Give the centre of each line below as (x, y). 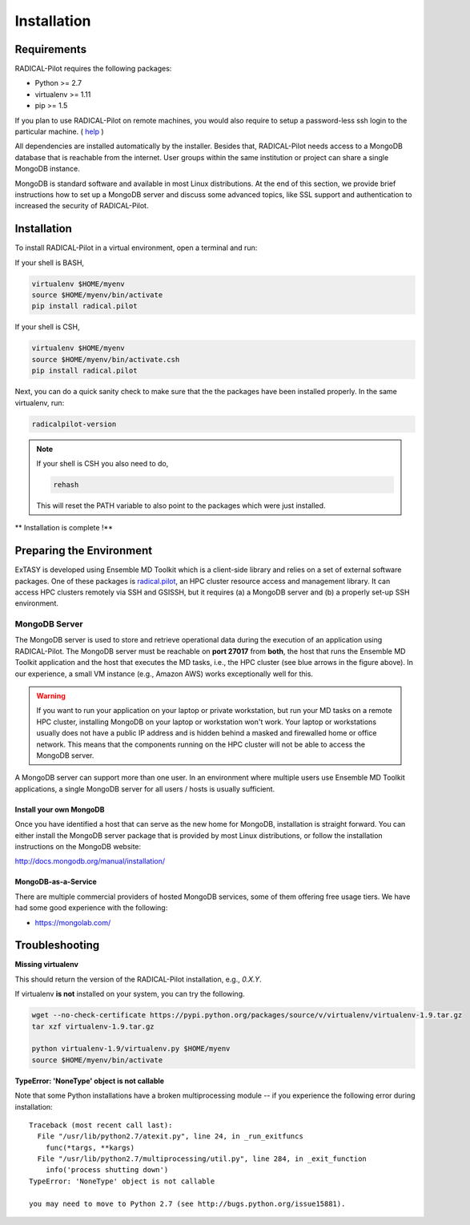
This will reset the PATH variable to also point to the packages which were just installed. (181, 506)
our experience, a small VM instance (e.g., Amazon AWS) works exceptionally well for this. (164, 674)
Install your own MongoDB (60, 809)
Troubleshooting (57, 945)
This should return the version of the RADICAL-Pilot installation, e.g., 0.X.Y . (138, 979)
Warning (51, 696)
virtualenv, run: (40, 403)
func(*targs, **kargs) (90, 1147)
